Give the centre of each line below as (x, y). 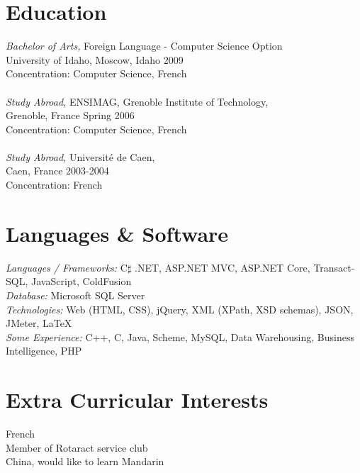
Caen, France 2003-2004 (57, 171)
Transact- (334, 267)
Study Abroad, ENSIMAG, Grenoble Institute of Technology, (137, 101)
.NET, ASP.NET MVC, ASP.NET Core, (222, 267)
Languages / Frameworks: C (67, 267)
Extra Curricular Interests (137, 400)
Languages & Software (117, 233)
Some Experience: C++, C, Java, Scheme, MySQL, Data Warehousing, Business (180, 336)
